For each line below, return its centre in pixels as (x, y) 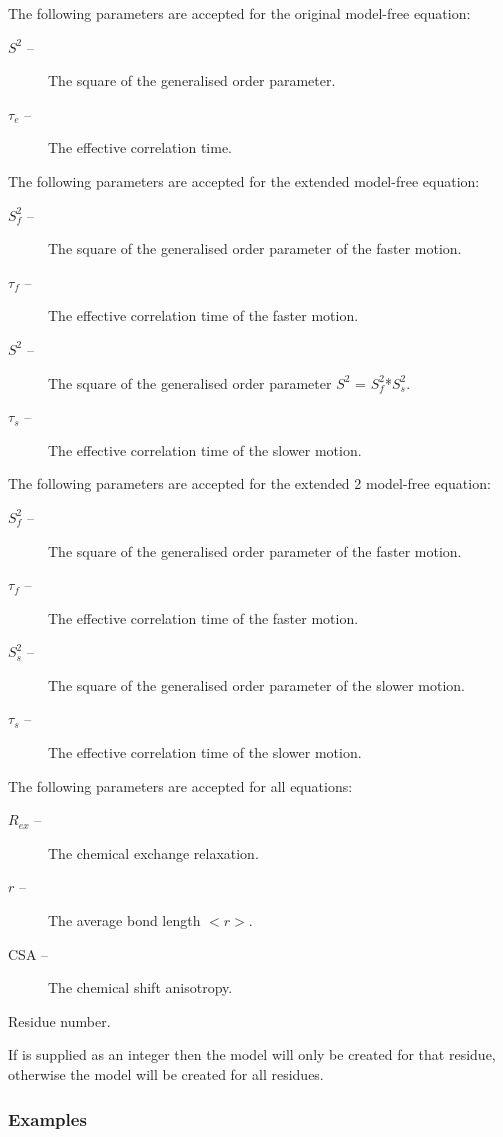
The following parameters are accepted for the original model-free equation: (239, 13)
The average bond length (124, 920)
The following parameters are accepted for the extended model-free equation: (244, 180)
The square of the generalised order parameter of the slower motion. (256, 684)
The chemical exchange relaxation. (153, 852)
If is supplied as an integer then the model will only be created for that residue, (252, 1054)
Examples (47, 1118)
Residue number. (59, 1020)
